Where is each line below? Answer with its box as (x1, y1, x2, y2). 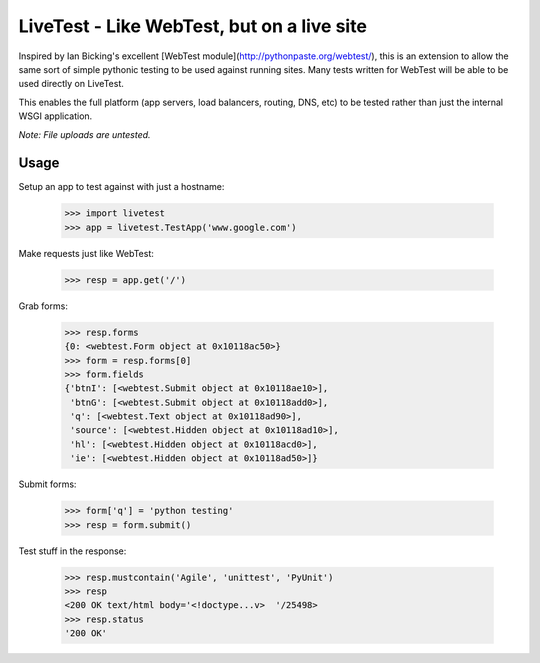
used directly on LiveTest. (18, 78, 125, 90)
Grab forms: (18, 300, 69, 312)
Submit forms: (18, 478, 77, 490)
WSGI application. (18, 110, 93, 122)
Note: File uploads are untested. (18, 128, 151, 140)
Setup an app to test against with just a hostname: (18, 181, 225, 193)
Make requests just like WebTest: (18, 247, 155, 259)
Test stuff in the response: (18, 545, 127, 557)
